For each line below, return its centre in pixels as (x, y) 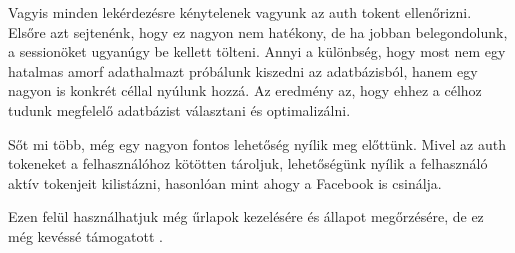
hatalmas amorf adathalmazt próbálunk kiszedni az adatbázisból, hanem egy (243, 70)
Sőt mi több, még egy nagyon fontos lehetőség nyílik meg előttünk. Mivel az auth (257, 143)
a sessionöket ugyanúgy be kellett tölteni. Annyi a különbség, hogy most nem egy (257, 51)
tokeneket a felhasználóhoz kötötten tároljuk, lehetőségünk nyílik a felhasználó (248, 163)
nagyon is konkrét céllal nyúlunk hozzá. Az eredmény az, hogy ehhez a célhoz (245, 90)
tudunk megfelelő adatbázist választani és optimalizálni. (179, 109)
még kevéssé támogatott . (85, 235)
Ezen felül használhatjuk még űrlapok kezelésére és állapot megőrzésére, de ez (246, 216)
